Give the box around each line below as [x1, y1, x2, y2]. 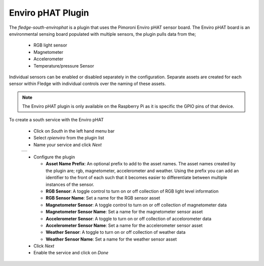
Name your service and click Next [33, 142, 102, 148]
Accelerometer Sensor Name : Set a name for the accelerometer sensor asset [45, 222, 203, 228]
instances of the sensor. [45, 181, 94, 187]
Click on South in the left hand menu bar [33, 128, 115, 134]
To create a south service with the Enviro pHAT [9, 117, 104, 123]
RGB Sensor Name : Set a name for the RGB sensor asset [45, 195, 160, 201]
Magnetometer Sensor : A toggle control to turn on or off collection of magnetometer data [45, 202, 227, 208]
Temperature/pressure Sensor [33, 63, 94, 68]
